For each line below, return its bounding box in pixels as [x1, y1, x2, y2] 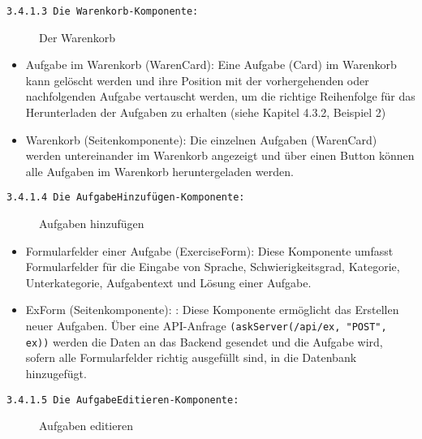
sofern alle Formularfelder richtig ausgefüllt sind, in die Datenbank [25, 349, 357, 366]
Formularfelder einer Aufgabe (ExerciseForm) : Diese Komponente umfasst [25, 242, 394, 259]
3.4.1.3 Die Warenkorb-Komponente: [6, 6, 199, 17]
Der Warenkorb [39, 28, 116, 45]
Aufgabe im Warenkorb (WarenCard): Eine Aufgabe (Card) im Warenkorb [25, 56, 397, 73]
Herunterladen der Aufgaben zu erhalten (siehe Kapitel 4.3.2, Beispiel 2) [25, 104, 386, 121]
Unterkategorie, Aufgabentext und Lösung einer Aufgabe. [25, 273, 312, 291]
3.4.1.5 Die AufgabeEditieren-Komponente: [6, 394, 239, 406]
